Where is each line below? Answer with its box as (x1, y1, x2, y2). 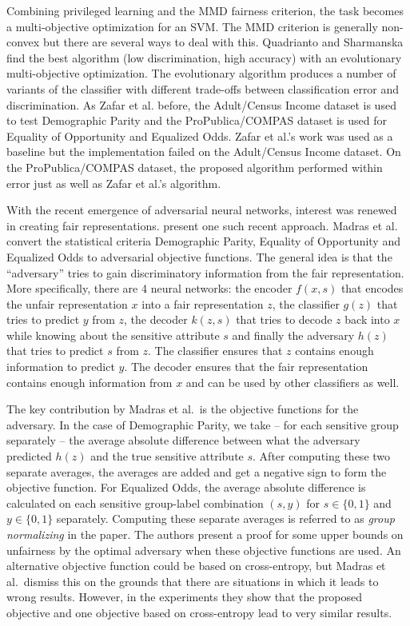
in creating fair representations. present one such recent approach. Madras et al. (6, 217, 398, 233)
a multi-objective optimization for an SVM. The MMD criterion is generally (6, 18, 378, 34)
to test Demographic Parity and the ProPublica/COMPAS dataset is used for (6, 112, 387, 129)
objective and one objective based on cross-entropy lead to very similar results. (6, 604, 392, 620)
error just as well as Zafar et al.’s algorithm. (6, 174, 221, 191)
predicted (6, 448, 52, 465)
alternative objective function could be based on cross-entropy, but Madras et (6, 557, 386, 574)
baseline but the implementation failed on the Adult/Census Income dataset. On (6, 143, 401, 160)
